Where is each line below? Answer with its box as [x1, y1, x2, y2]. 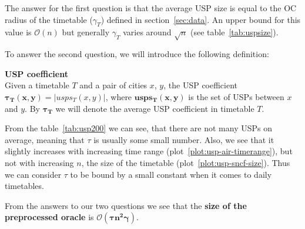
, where [105, 90, 132, 102]
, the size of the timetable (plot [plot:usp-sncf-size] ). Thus [81, 156, 290, 168]
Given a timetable [5, 79, 69, 91]
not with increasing [5, 156, 74, 168]
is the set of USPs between [188, 90, 284, 102]
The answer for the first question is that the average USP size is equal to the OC [5, 2, 297, 14]
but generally [62, 26, 110, 38]
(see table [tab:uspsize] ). [190, 26, 279, 38]
